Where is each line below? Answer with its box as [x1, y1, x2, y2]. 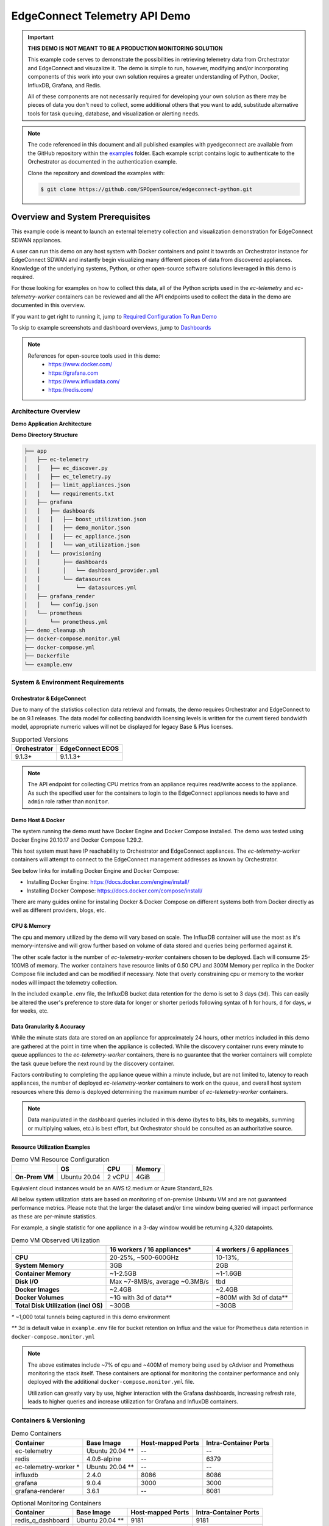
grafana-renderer [15, 1486, 65, 1495]
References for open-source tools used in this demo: [27, 352, 161, 360]
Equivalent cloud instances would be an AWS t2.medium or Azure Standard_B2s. [11, 1184, 214, 1192]
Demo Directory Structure [11, 431, 79, 438]
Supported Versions [11, 735, 69, 743]
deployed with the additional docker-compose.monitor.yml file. [27, 1378, 195, 1386]
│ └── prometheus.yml [24, 618, 108, 625]
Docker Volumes [15, 1293, 64, 1301]
